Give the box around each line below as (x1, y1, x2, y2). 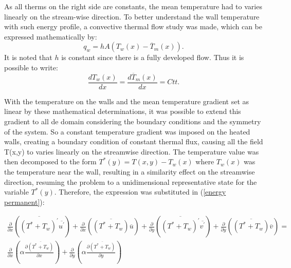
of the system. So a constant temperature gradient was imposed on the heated (4, 126, 250, 137)
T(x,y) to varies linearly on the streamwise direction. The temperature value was (4, 146, 259, 157)
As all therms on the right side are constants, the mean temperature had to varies (4, 1, 262, 11)
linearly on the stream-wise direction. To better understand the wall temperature (4, 11, 260, 22)
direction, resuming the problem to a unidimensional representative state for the (4, 176, 257, 187)
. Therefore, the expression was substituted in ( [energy (54, 186, 226, 197)
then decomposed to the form (4, 156, 97, 167)
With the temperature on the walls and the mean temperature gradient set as (4, 95, 249, 106)
